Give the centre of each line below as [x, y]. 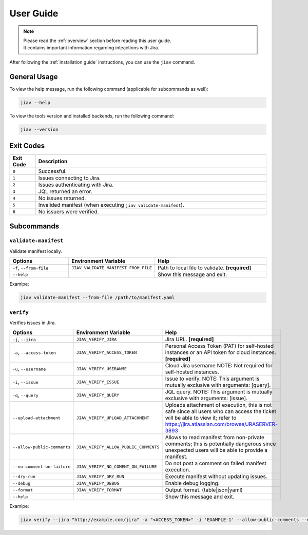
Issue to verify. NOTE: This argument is [212, 379]
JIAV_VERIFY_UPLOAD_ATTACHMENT [113, 418]
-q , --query [25, 395]
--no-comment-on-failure [42, 467]
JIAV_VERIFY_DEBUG [98, 483]
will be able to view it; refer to [201, 418]
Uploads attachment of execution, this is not [218, 405]
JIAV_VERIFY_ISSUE [98, 382]
